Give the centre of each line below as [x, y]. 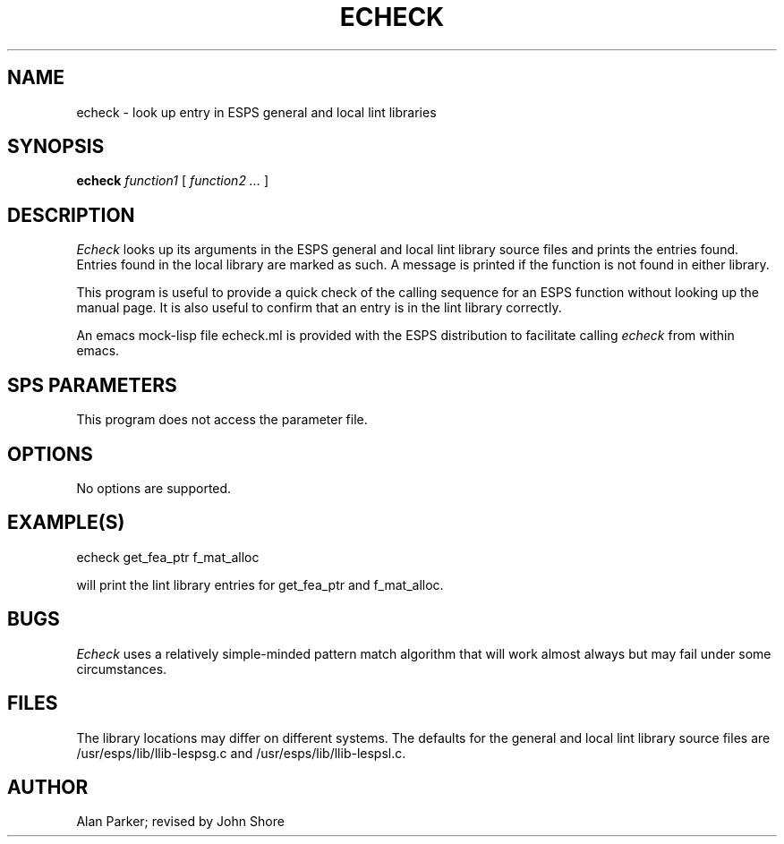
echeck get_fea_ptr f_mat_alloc [168, 557]
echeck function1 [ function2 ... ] [172, 181]
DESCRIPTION [71, 215]
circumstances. [122, 669]
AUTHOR [48, 787]
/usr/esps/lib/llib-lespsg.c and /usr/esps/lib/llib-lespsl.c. [241, 753]
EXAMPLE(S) [66, 523]
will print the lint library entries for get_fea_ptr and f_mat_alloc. [260, 584]
